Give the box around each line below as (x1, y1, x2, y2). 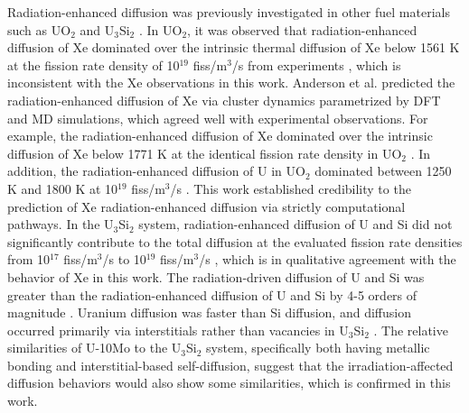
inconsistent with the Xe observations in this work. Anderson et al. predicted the (7, 73, 455, 92)
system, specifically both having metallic (206, 338, 430, 357)
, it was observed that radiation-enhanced (187, 20, 417, 39)
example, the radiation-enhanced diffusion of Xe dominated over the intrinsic (7, 126, 433, 145)
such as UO (7, 20, 71, 39)
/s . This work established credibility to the (170, 179, 411, 197)
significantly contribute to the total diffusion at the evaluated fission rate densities (7, 232, 463, 251)
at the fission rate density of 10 (7, 55, 180, 74)
